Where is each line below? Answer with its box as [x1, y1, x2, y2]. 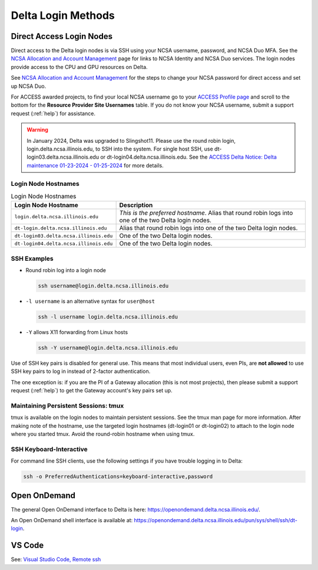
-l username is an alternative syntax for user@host [25, 297, 155, 304]
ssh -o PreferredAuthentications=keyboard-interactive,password [23, 473, 213, 480]
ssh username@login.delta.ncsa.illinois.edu [38, 283, 169, 289]
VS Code [11, 540, 44, 551]
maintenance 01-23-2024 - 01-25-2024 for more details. [26, 162, 164, 169]
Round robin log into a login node [25, 267, 106, 274]
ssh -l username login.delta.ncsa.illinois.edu [38, 313, 178, 320]
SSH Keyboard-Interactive [11, 445, 88, 453]
